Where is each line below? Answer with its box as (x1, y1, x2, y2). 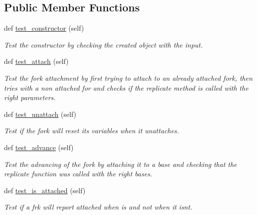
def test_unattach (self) (4, 108, 77, 119)
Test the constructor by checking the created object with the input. (4, 39, 203, 50)
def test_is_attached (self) (4, 185, 86, 195)
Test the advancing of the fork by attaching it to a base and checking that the (4, 159, 237, 169)
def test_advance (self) (4, 142, 74, 152)
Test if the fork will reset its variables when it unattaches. (4, 125, 179, 136)
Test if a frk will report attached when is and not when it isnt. (4, 202, 193, 212)
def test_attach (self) (4, 56, 69, 66)
